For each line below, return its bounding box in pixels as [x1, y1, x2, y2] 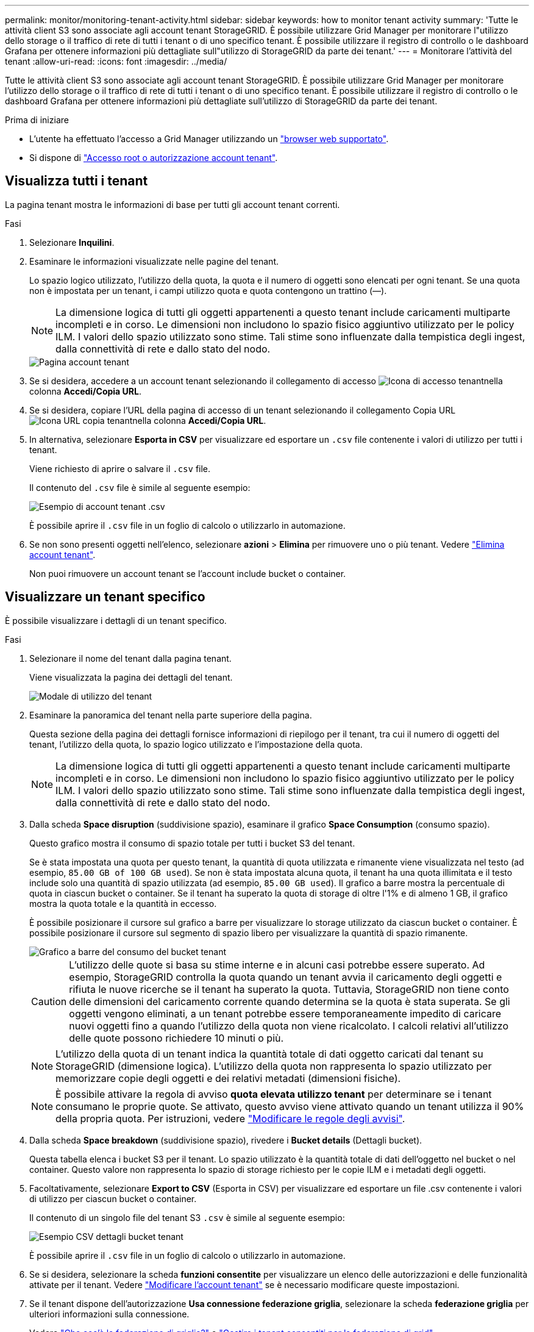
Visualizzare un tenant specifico [5, 589, 205, 605]
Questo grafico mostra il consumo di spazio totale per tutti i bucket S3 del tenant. [29, 837, 355, 848]
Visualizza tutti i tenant [5, 173, 148, 189]
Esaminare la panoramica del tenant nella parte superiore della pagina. [29, 709, 312, 720]
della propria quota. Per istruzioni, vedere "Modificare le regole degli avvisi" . [55, 1112, 405, 1125]
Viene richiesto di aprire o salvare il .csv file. [29, 463, 211, 474]
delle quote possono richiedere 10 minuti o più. [69, 1031, 284, 1044]
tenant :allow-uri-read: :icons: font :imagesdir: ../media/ [5, 56, 227, 66]
